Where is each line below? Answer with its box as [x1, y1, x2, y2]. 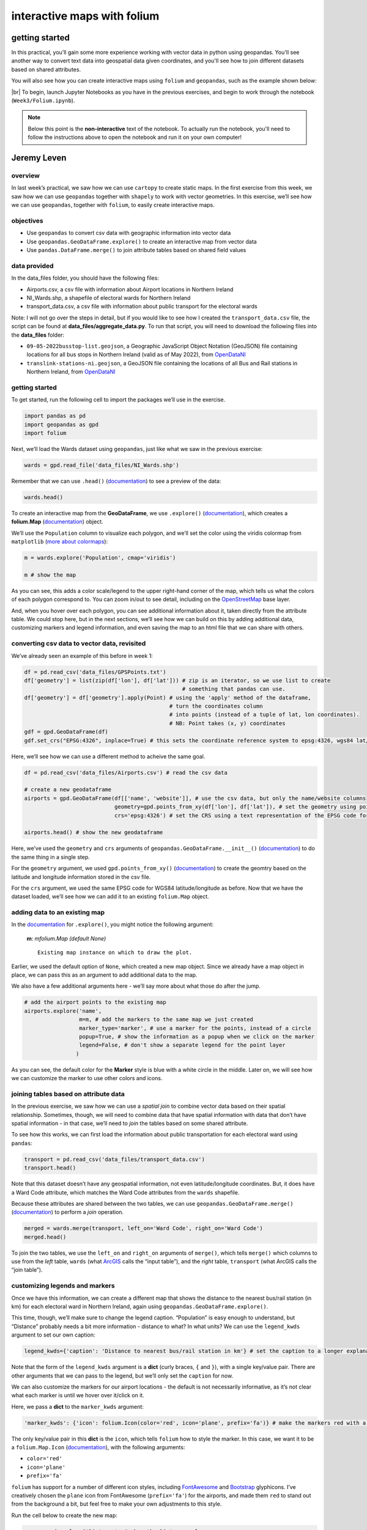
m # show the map [24, 571, 76, 578]
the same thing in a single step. [11, 853, 90, 860]
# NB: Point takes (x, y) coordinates [169, 720, 286, 726]
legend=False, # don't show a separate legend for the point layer [78, 1042, 286, 1049]
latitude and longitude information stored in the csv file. [11, 873, 151, 881]
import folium [24, 430, 67, 436]
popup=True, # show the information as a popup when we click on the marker [78, 1033, 315, 1040]
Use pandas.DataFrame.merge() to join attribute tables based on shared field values [26, 247, 247, 254]
